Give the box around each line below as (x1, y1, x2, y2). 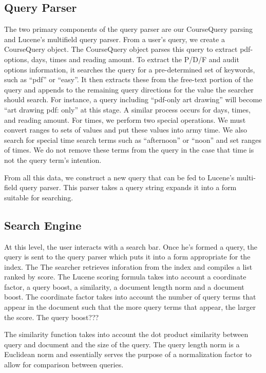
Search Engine (4, 217, 82, 233)
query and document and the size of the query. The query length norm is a (4, 339, 240, 349)
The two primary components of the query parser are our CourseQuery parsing (4, 24, 253, 34)
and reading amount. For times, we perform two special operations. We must (4, 114, 246, 125)
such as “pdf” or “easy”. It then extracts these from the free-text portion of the (4, 74, 253, 85)
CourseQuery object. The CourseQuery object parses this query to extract (4, 44, 238, 54)
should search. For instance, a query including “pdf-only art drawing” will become (4, 94, 262, 105)
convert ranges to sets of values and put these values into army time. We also (4, 124, 248, 135)
